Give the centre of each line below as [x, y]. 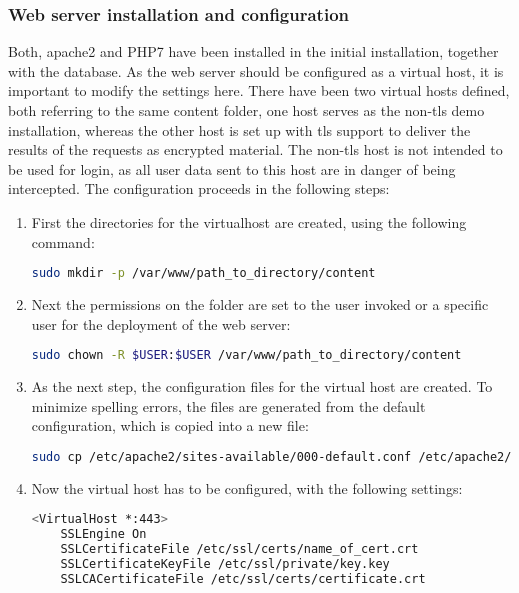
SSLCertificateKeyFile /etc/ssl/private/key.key [225, 563]
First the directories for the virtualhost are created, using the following [249, 221]
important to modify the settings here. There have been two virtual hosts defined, [259, 90]
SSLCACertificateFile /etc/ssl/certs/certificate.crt [243, 578]
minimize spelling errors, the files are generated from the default [228, 405]
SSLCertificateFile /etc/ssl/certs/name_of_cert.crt [239, 549]
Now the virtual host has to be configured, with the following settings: [247, 487]
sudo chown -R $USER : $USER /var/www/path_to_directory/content [246, 355]
